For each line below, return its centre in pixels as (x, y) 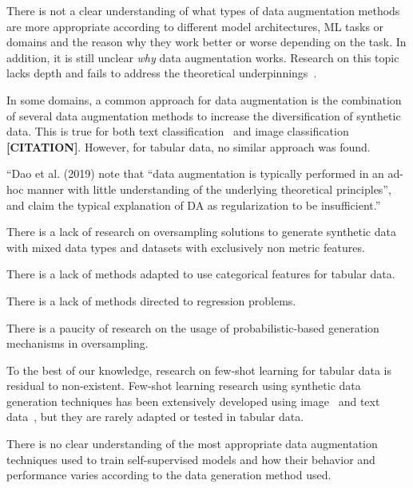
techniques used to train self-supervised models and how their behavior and (191, 459)
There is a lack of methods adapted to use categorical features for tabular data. (201, 274)
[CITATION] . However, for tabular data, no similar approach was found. (189, 146)
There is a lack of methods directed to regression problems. (151, 300)
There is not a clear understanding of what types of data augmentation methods (203, 10)
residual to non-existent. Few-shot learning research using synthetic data (184, 386)
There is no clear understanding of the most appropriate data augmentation (192, 444)
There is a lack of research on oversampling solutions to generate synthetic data (201, 232)
